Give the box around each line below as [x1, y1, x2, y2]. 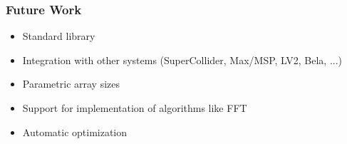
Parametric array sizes [22, 76, 120, 91]
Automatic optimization [22, 124, 128, 139]
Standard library [22, 29, 95, 43]
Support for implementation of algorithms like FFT [22, 101, 247, 115]
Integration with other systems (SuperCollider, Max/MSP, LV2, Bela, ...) [22, 52, 343, 67]
